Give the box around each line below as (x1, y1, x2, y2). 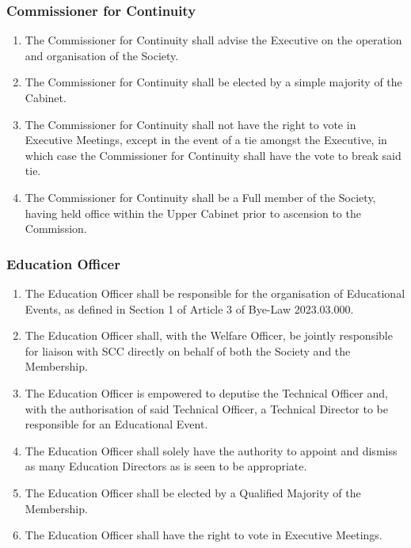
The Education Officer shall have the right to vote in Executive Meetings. (25, 527, 382, 543)
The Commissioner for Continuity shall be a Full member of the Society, (25, 188, 376, 205)
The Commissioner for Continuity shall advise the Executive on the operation (25, 32, 402, 48)
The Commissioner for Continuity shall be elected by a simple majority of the (25, 74, 402, 90)
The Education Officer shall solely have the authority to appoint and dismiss (25, 442, 398, 459)
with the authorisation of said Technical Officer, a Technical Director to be (25, 400, 389, 417)
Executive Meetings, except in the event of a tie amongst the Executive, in (25, 131, 387, 148)
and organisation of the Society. (25, 47, 179, 63)
